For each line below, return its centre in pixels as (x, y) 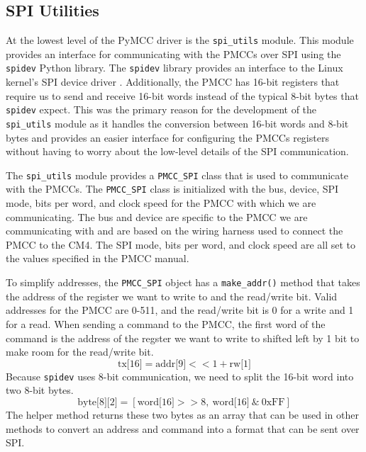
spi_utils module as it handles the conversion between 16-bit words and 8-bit (177, 123)
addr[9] (171, 364)
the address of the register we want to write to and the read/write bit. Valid (172, 296)
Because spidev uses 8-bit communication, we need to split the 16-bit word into (180, 376)
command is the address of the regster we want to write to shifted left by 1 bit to (183, 338)
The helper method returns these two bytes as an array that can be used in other (182, 414)
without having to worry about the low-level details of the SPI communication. (177, 151)
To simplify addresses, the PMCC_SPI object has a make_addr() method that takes (183, 282)
